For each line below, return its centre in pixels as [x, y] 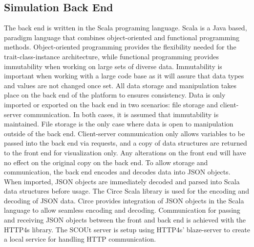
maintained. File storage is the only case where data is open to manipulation [119, 124]
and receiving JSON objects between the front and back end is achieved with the [125, 220]
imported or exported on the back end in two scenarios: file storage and [111, 104]
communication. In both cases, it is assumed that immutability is [121, 114]
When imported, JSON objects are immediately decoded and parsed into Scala [122, 181]
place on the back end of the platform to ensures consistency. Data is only [115, 95]
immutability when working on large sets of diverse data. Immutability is [113, 66]
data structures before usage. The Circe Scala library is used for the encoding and [127, 191]
